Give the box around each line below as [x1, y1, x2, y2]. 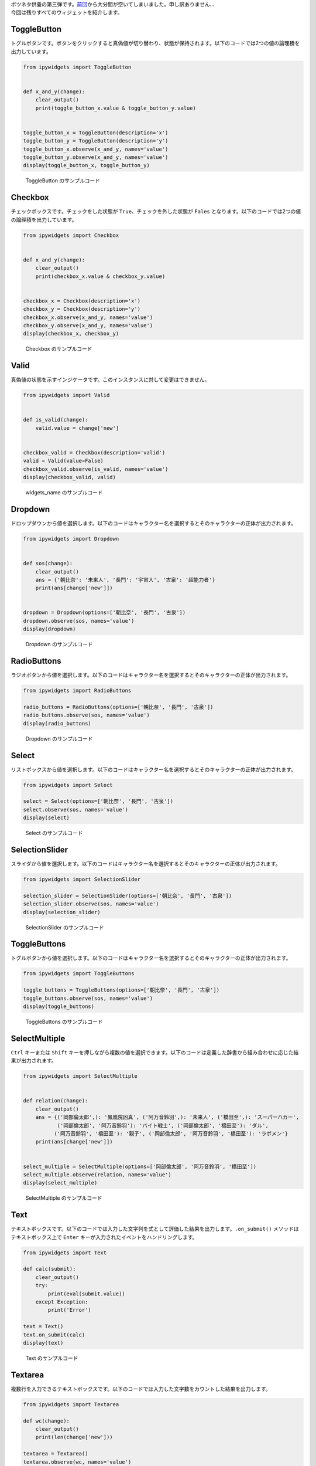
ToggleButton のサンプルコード [25, 177, 101, 184]
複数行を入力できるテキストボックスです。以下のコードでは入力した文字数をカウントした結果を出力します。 [11, 1385, 272, 1392]
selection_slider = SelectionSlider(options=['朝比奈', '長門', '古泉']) [23, 892, 232, 899]
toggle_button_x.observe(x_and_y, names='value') [23, 145, 169, 152]
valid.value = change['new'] [35, 425, 119, 431]
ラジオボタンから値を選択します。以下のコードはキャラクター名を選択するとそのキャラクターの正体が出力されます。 [11, 671, 291, 678]
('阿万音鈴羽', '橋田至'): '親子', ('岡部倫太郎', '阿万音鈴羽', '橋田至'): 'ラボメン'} [53, 1131, 288, 1137]
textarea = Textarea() [23, 1450, 88, 1457]
